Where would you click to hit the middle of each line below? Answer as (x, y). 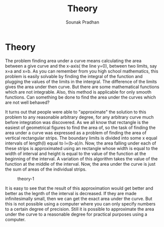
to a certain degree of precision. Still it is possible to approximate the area (80, 209)
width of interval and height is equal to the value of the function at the (76, 153)
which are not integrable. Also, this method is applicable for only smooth (78, 92)
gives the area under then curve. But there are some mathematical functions (82, 87)
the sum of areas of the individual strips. (46, 169)
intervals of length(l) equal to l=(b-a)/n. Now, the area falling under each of (81, 143)
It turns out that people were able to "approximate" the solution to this (76, 112)
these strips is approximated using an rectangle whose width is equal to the (82, 148)
